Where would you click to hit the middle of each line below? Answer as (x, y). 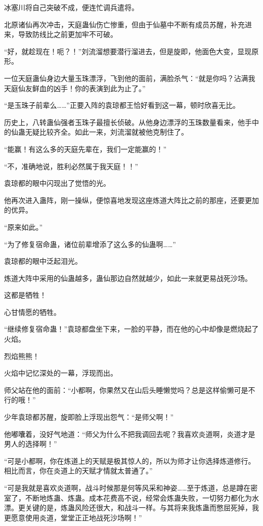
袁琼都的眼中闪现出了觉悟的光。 (57, 183)
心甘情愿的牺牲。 (32, 312)
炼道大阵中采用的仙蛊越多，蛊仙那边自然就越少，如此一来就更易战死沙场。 (128, 278)
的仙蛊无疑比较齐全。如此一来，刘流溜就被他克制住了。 (96, 132)
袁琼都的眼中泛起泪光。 (43, 261)
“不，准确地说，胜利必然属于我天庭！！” (71, 166)
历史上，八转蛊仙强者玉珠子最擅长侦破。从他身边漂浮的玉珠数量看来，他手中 (131, 122)
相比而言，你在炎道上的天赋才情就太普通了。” (78, 471)
